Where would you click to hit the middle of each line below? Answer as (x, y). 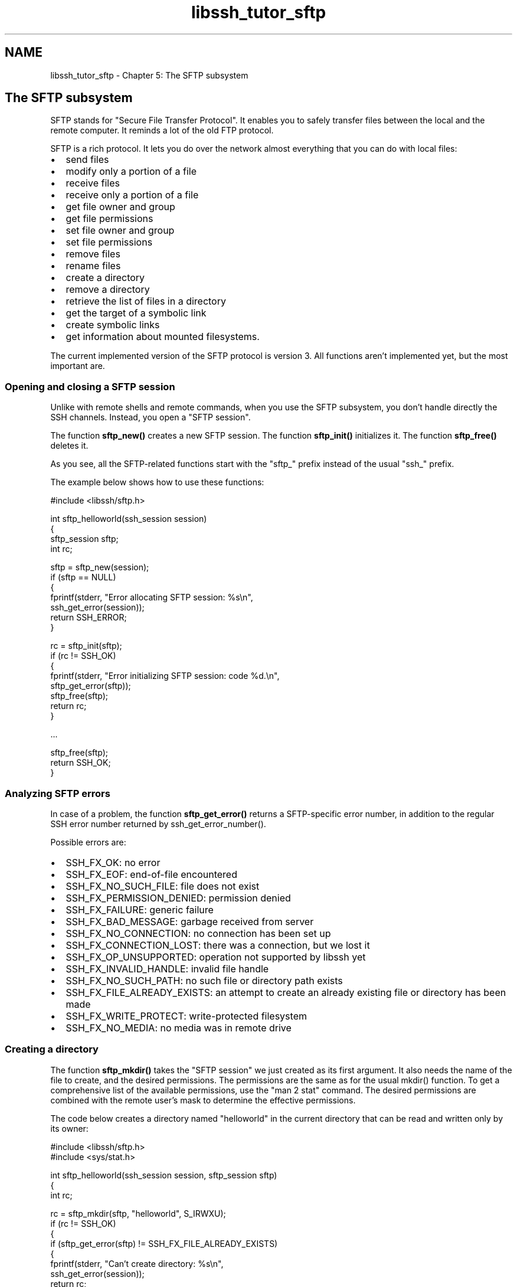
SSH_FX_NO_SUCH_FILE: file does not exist (163, 886)
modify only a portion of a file (131, 172)
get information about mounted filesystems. (163, 337)
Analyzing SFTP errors (58, 793)
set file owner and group (120, 231)
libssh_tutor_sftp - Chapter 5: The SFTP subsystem (149, 75)
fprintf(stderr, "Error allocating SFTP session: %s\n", (152, 597)
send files (87, 160)
